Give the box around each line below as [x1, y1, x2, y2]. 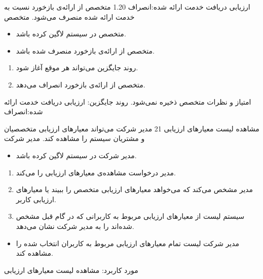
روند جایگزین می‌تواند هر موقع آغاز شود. [16, 62, 138, 73]
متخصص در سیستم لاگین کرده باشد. [16, 28, 126, 39]
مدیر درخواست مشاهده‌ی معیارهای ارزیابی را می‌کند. [16, 167, 176, 177]
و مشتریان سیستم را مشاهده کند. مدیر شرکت [4, 133, 145, 144]
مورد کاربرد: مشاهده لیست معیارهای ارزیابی [4, 264, 138, 275]
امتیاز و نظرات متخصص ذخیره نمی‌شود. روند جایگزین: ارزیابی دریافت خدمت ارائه [4, 96, 251, 107]
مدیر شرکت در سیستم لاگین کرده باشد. [16, 150, 137, 160]
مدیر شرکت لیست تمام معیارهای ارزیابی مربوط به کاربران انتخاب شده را [16, 238, 240, 248]
